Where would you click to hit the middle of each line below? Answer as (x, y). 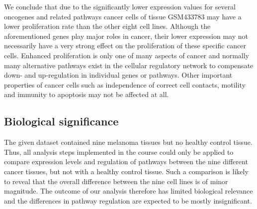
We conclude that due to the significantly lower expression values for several (120, 6)
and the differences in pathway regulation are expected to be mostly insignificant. (128, 200)
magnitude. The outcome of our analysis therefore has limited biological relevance (128, 191)
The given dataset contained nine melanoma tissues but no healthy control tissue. (128, 142)
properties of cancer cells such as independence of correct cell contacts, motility (125, 84)
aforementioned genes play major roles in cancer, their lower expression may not (126, 36)
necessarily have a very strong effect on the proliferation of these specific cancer (125, 46)
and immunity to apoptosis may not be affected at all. (86, 94)
